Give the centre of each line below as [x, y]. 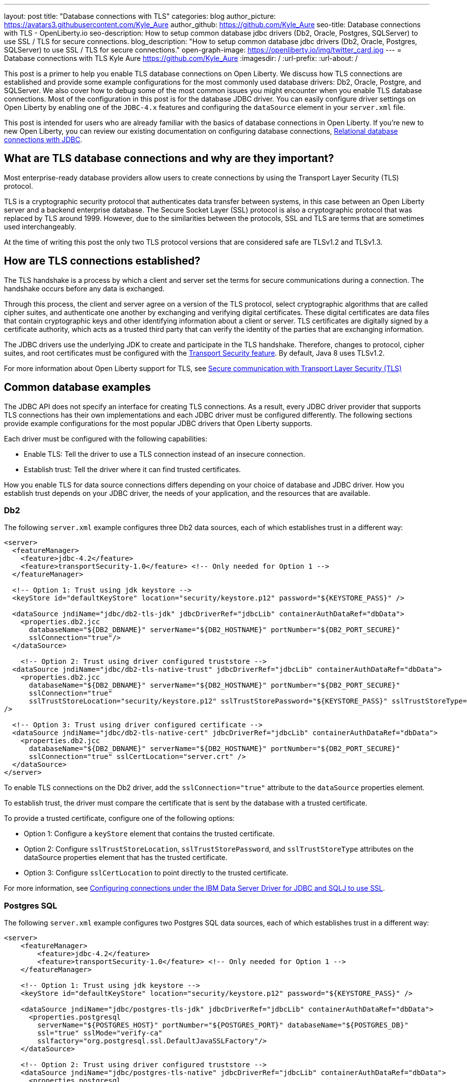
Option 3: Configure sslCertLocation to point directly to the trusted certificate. [156, 873]
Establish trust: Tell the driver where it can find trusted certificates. [132, 469]
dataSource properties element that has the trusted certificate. [126, 858]
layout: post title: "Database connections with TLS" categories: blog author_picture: [140, 16]
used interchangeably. [40, 226]
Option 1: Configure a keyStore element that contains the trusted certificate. [149, 834]
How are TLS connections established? [102, 261]
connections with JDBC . [43, 139]
